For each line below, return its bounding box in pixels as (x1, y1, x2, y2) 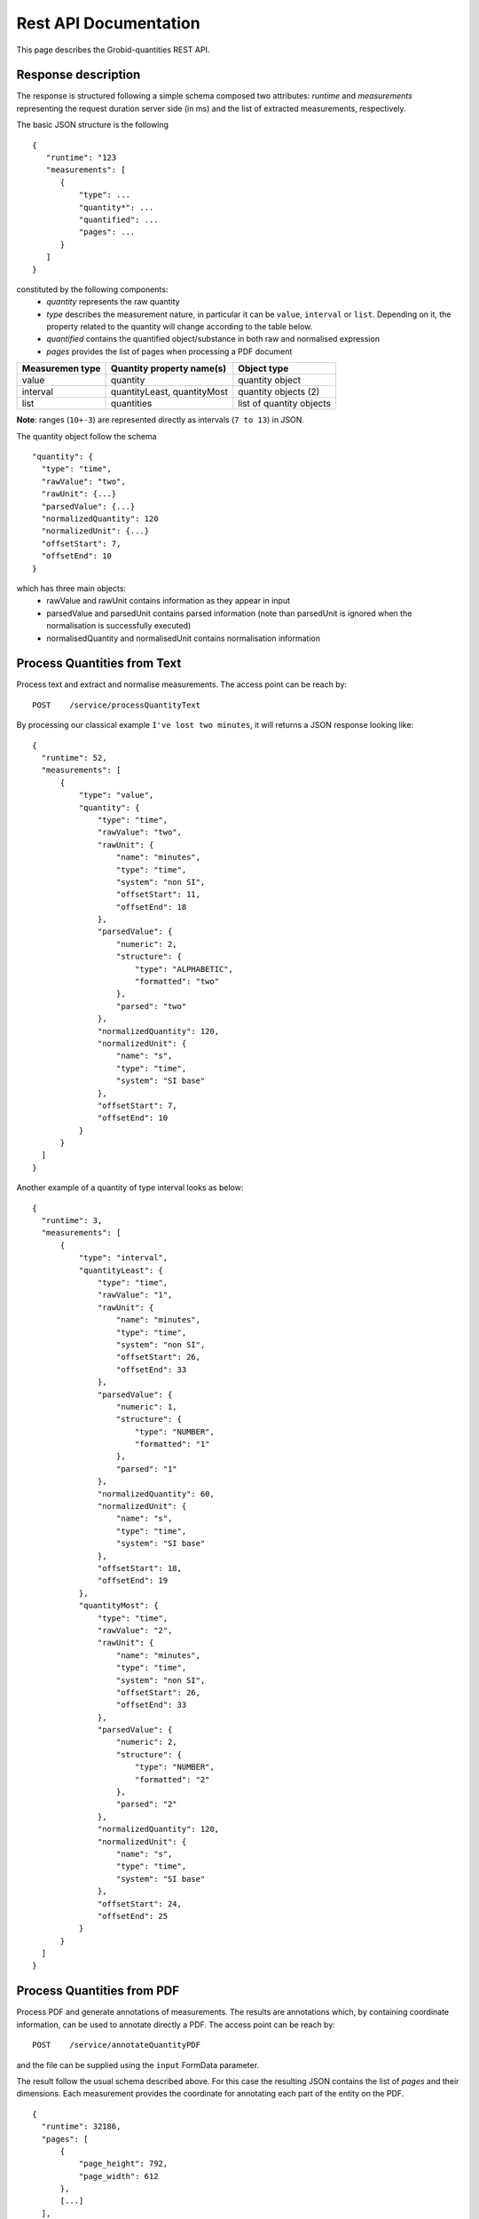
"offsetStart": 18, (98, 1563, 182, 1573)
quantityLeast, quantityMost (111, 386, 228, 399)
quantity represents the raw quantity (46, 296, 181, 307)
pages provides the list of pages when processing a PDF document (46, 346, 293, 357)
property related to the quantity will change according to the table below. (46, 321, 313, 332)
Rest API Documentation (16, 13, 200, 33)
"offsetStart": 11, (115, 889, 201, 900)
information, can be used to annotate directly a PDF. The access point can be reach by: (16, 2019, 336, 2030)
